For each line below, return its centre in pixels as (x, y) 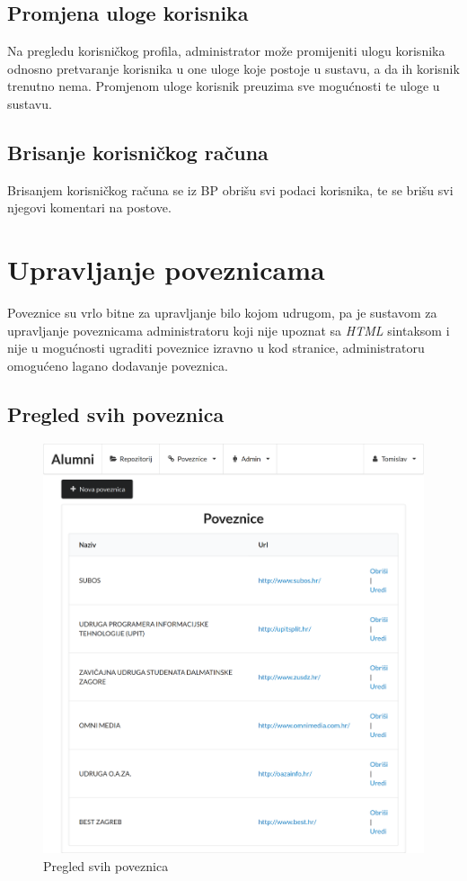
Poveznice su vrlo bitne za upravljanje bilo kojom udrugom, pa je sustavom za (222, 313)
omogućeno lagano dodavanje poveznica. (118, 365)
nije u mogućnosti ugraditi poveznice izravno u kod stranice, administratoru (216, 348)
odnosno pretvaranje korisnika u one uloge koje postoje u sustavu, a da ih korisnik (233, 68)
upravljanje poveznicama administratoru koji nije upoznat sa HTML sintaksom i (229, 330)
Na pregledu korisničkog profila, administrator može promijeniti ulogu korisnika (226, 51)
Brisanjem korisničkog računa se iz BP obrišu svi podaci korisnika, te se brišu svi (230, 189)
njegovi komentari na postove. (89, 207)
